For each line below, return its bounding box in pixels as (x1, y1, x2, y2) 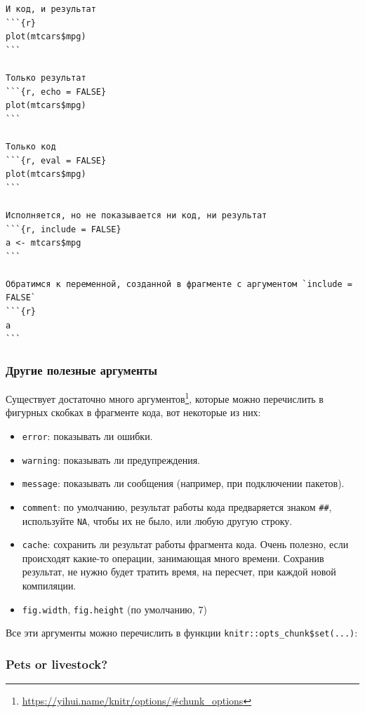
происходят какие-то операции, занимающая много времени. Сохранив (22, 550, 324, 565)
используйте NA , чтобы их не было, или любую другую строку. (22, 513, 293, 528)
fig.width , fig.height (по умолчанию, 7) (22, 601, 207, 616)
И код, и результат (6, 4, 96, 14)
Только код (6, 141, 56, 152)
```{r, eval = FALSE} (6, 155, 107, 166)
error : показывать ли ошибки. (22, 428, 153, 443)
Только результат (6, 72, 86, 83)
